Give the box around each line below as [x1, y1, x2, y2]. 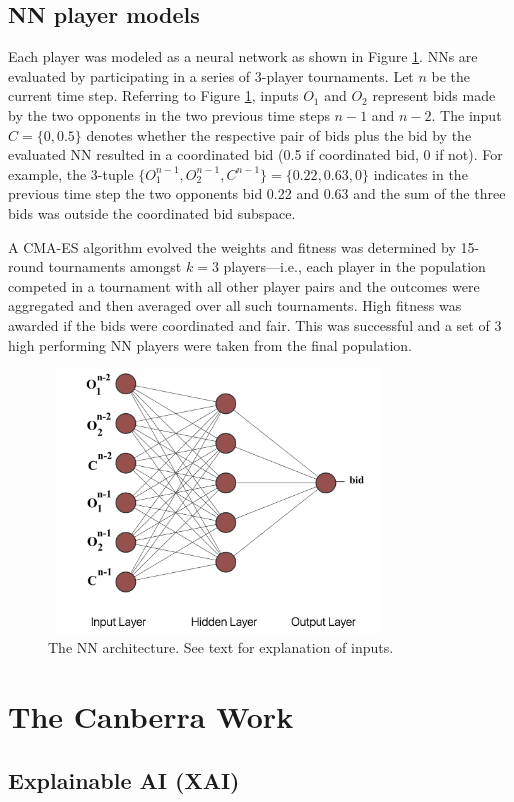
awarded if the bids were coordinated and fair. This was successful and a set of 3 [8, 314, 502, 335]
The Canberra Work [8, 696, 294, 737]
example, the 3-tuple [8, 163, 134, 184]
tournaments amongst [48, 256, 182, 277]
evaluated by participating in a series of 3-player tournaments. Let [8, 65, 414, 86]
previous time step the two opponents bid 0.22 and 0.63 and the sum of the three [8, 183, 506, 204]
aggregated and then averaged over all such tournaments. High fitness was [8, 295, 462, 316]
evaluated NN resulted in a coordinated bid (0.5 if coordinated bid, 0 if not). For [8, 144, 503, 165]
